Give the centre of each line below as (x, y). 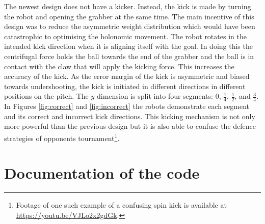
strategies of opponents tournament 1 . (62, 137)
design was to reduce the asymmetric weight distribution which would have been (130, 26)
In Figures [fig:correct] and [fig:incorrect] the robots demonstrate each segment (127, 106)
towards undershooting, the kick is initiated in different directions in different (125, 86)
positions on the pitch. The (46, 96)
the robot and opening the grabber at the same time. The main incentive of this (129, 16)
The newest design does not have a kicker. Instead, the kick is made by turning (128, 6)
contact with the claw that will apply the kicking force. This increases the (119, 66)
